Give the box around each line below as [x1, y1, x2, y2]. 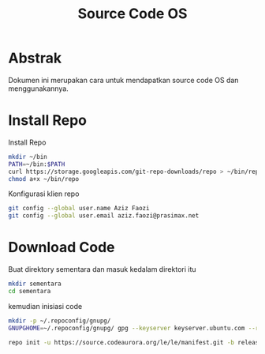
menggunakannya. [8, 84, 69, 93]
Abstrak [8, 49, 62, 67]
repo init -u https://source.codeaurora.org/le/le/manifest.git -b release [8, 338, 263, 346]
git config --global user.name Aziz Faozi [8, 205, 150, 213]
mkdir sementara [8, 280, 62, 288]
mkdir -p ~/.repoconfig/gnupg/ [8, 317, 111, 325]
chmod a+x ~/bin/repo [8, 175, 80, 183]
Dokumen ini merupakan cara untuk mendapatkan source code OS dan [8, 75, 239, 85]
